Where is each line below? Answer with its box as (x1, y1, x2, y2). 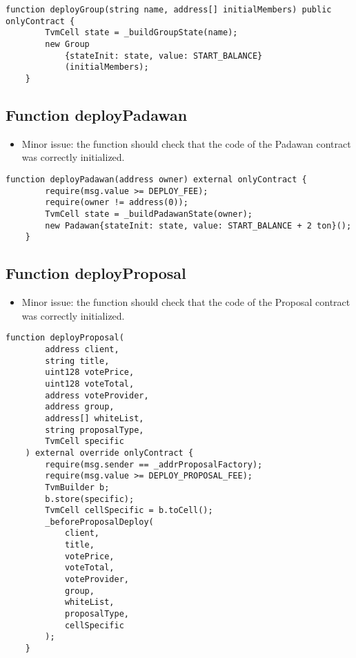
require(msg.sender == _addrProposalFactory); (45, 459, 263, 470)
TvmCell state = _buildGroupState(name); (45, 28, 238, 38)
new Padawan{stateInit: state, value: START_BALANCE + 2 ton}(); (45, 220, 352, 231)
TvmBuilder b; (45, 482, 110, 492)
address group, (45, 402, 115, 412)
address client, (45, 344, 119, 354)
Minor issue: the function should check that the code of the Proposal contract (21, 295, 350, 309)
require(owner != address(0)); (45, 197, 188, 208)
